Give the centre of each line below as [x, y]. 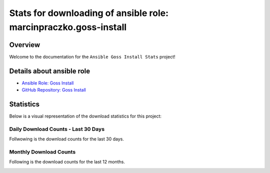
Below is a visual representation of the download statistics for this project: [85, 116]
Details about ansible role [50, 71]
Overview [25, 45]
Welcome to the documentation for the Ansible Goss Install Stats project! [92, 56]
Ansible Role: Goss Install [48, 83]
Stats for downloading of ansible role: [89, 13]
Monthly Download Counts [42, 151]
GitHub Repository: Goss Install [54, 90]
